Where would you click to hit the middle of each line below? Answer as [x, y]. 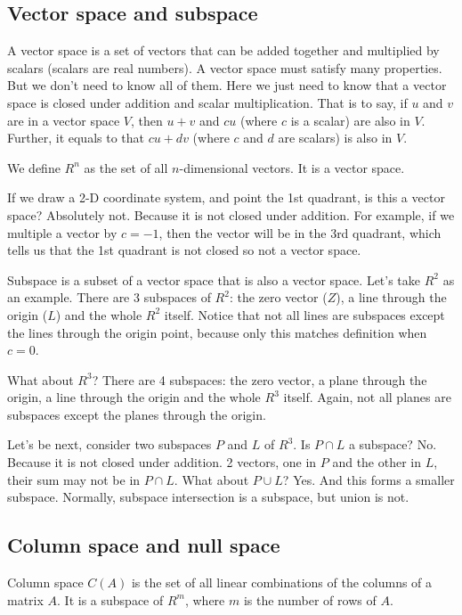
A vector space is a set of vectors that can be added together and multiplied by [223, 50]
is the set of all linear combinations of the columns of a [282, 582]
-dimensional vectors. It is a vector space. [292, 167]
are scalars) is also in [335, 138]
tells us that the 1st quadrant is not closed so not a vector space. [184, 250]
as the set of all [126, 167]
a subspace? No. [393, 444]
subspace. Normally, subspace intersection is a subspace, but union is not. [208, 497]
